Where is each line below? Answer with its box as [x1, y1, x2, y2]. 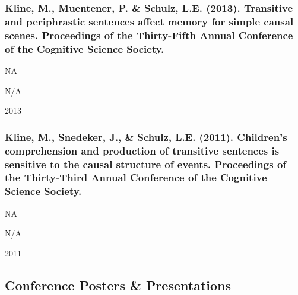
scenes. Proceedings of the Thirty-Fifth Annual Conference [5, 27, 293, 42]
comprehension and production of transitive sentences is [5, 143, 280, 158]
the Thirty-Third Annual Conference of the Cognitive [5, 170, 267, 185]
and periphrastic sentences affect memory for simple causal [5, 14, 294, 28]
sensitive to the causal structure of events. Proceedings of [5, 156, 287, 171]
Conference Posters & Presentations [5, 275, 232, 294]
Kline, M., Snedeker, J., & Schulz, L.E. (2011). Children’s [5, 129, 287, 144]
